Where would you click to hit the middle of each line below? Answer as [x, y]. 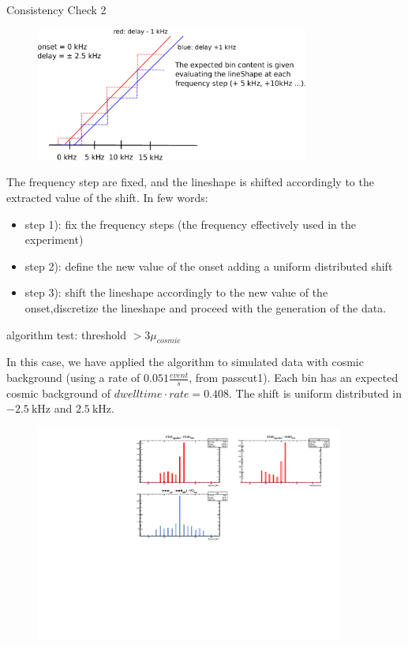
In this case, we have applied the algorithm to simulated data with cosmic [185, 362]
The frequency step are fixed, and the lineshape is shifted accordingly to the [190, 182]
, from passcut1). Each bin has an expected [294, 378]
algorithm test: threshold [66, 334]
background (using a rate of [73, 378]
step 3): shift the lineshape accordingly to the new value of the [176, 292]
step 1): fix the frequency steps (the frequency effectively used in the [190, 224]
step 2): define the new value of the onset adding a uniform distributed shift [209, 266]
